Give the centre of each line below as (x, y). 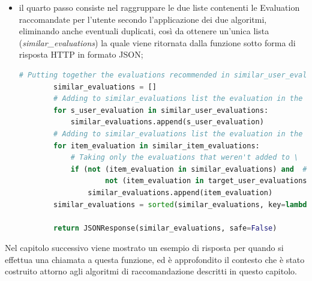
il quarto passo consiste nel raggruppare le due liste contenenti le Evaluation (159, 7)
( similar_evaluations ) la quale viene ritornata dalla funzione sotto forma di (157, 42)
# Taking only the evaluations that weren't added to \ (184, 158)
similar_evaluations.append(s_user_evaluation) (167, 122)
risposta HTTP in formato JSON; (81, 54)
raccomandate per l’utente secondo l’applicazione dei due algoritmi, (143, 19)
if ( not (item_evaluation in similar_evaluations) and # (189, 169)
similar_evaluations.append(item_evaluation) (180, 192)
